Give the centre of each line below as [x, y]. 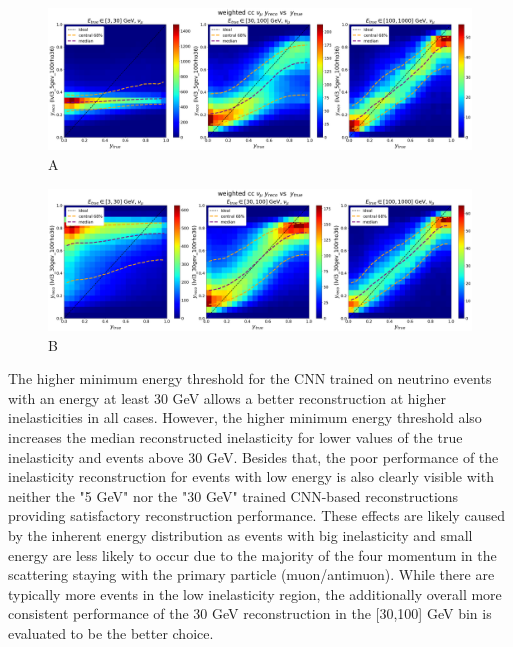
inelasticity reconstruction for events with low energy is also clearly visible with [251, 476]
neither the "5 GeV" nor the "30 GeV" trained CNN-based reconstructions [233, 495]
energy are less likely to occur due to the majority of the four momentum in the [252, 554]
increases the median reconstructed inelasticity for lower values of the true [235, 437]
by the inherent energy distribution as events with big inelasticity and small [240, 535]
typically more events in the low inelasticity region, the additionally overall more [255, 593]
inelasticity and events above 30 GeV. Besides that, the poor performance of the [253, 456]
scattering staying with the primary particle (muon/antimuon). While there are [251, 574]
